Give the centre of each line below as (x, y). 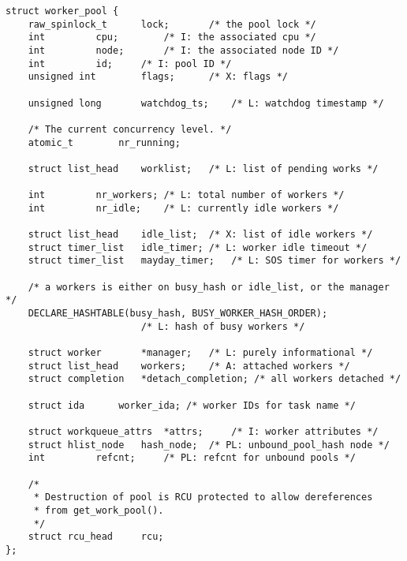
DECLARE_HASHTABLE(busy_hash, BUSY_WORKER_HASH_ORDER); (178, 314)
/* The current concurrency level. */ (130, 129)
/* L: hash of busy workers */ (223, 326)
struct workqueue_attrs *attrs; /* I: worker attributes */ (203, 432)
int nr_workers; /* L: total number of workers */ (186, 195)
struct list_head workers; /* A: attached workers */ (189, 366)
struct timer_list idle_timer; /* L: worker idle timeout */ (198, 247)
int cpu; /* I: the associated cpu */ (172, 37)
